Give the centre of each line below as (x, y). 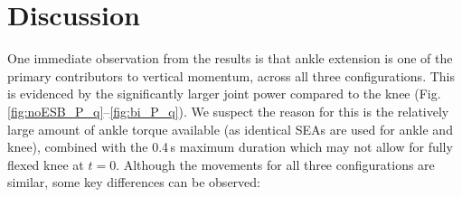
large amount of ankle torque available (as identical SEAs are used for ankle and (230, 129)
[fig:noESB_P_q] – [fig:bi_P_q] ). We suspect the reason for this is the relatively (228, 111)
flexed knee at (46, 164)
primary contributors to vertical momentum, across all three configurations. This (231, 75)
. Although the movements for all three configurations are (275, 164)
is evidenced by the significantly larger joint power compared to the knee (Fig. (224, 94)
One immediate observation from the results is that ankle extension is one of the (230, 58)
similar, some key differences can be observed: (134, 182)
